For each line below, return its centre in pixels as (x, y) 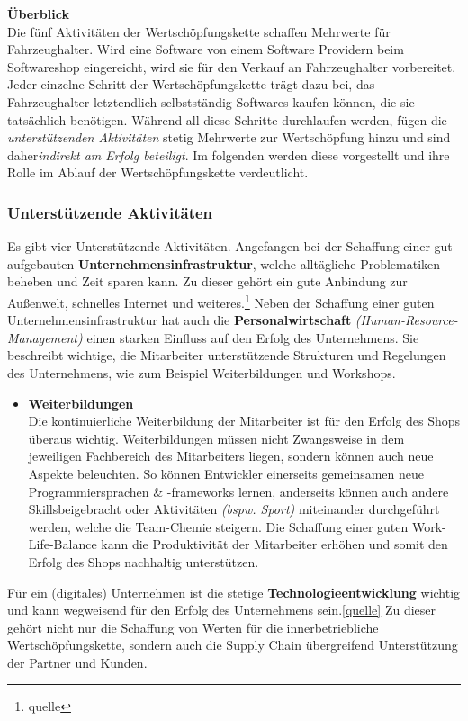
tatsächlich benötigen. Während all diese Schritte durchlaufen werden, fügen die (227, 119)
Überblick (38, 14)
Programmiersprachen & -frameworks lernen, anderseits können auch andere (238, 491)
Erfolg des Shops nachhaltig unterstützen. (144, 561)
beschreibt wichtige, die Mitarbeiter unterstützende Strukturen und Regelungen (227, 355)
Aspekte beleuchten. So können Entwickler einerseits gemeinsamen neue (226, 473)
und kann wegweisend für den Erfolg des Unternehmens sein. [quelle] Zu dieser (221, 610)
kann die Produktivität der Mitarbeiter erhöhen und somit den (274, 544)
